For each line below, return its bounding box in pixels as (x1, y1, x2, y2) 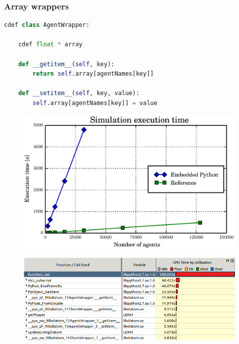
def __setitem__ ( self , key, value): (18, 90, 140, 97)
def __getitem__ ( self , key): (18, 60, 115, 68)
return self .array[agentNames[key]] (32, 70, 154, 78)
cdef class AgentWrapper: (4, 21, 90, 29)
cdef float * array (18, 41, 83, 48)
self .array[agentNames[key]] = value (32, 99, 157, 107)
